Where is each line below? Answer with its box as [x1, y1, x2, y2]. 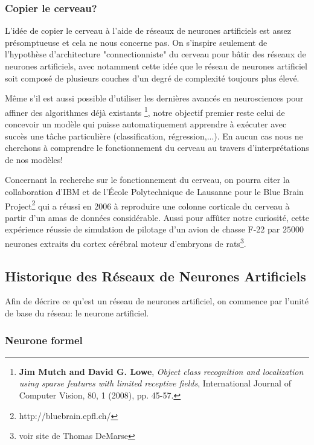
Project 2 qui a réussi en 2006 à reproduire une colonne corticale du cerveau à [5, 197, 290, 212]
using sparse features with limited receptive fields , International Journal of [19, 377, 291, 389]
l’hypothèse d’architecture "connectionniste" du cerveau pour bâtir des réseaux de [5, 48, 306, 60]
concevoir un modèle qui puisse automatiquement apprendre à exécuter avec [5, 118, 287, 130]
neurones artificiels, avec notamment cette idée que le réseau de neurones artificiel [5, 60, 307, 72]
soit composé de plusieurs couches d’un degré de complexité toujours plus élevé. [5, 71, 300, 84]
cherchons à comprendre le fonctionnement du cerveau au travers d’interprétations [5, 141, 309, 154]
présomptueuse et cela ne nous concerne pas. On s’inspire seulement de [5, 36, 268, 48]
